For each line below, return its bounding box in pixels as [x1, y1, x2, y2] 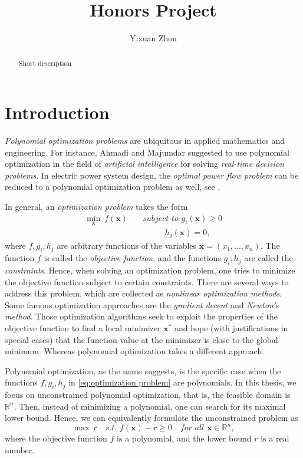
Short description [18, 58, 72, 68]
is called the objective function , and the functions [44, 252, 221, 264]
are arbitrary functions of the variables [57, 239, 197, 252]
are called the [244, 252, 293, 264]
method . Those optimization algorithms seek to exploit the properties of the [5, 310, 278, 322]
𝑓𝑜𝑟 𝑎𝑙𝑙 [180, 424, 205, 433]
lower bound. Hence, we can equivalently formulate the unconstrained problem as [5, 411, 298, 424]
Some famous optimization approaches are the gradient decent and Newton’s [5, 298, 279, 311]
